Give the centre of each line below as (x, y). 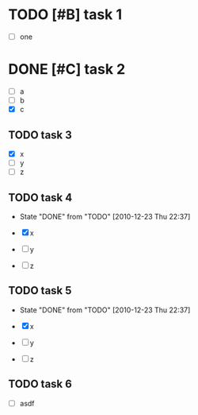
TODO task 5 (40, 291)
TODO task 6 (40, 384)
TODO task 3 (40, 135)
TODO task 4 (40, 198)
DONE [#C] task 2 (67, 70)
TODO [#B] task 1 (65, 15)
